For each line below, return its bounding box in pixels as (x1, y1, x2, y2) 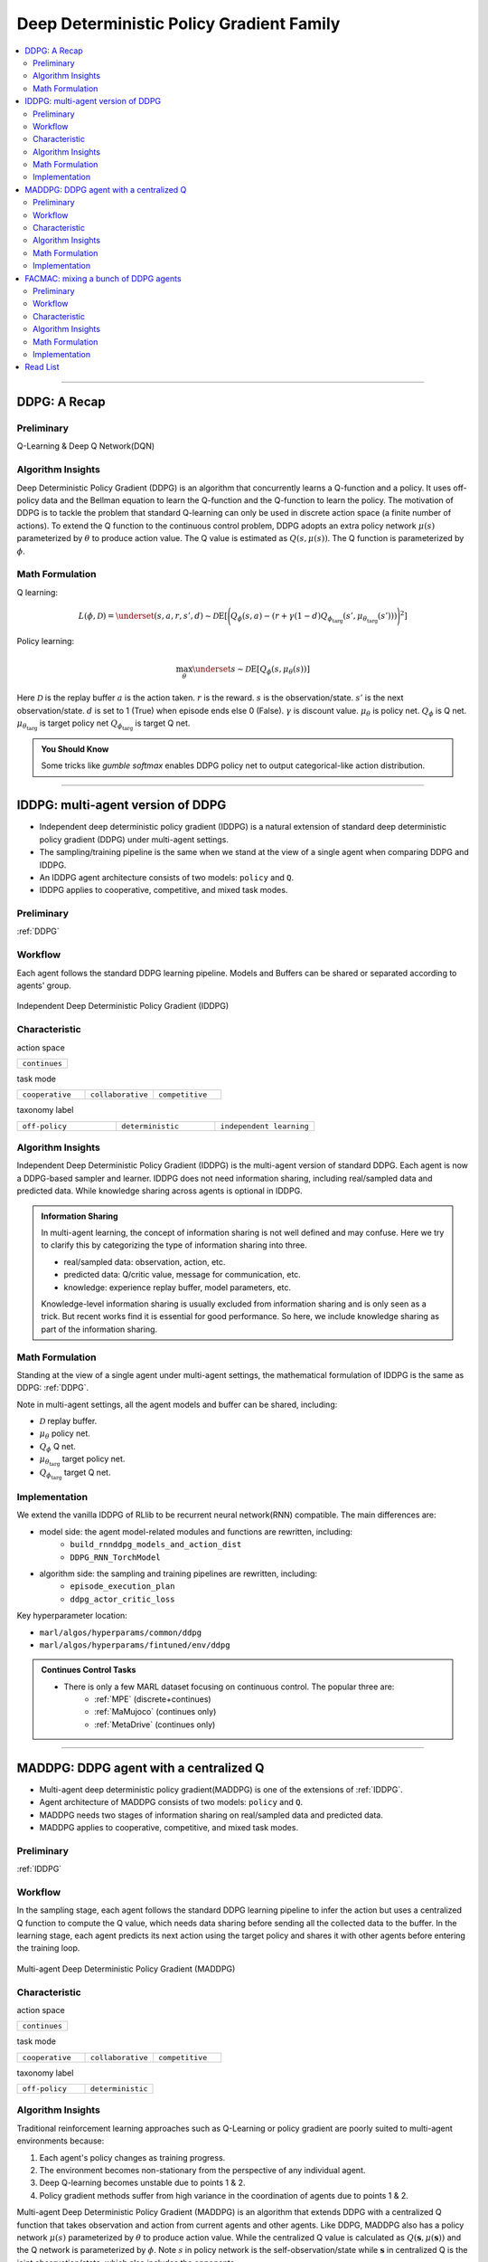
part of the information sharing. (41, 1324, 158, 1335)
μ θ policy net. (39, 1428, 90, 1441)
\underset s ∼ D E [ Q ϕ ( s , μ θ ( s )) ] (192, 664, 311, 676)
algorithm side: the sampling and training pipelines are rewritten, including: (39, 1568, 318, 1579)
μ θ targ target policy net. (39, 1453, 126, 1468)
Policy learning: (16, 635, 75, 646)
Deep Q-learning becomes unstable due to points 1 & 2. (39, 2177, 246, 2189)
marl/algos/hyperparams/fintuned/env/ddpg (39, 1639, 230, 1650)
